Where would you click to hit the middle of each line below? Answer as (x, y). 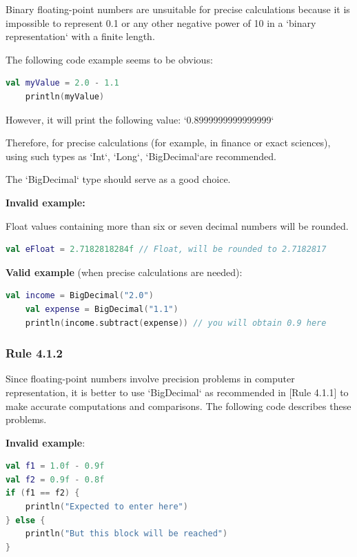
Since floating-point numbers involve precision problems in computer (150, 379)
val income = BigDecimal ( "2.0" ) (80, 296)
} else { (25, 520)
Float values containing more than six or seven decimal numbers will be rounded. (177, 225)
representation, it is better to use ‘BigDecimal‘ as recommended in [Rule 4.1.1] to (177, 392)
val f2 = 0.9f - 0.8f (55, 479)
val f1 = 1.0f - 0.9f (55, 466)
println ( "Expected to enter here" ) (106, 507)
